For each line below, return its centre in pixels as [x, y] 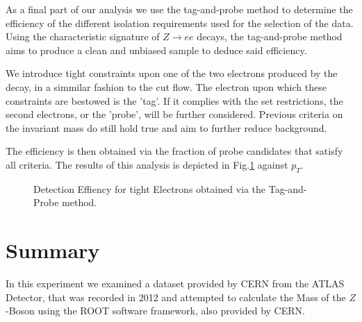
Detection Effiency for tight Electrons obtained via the [150, 188]
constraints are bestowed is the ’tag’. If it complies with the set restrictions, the [174, 100]
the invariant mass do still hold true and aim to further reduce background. [166, 127]
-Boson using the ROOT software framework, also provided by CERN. [155, 311]
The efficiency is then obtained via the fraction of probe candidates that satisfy [174, 151]
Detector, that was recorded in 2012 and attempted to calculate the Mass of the [176, 297]
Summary [53, 250]
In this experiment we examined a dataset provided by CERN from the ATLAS [175, 283]
